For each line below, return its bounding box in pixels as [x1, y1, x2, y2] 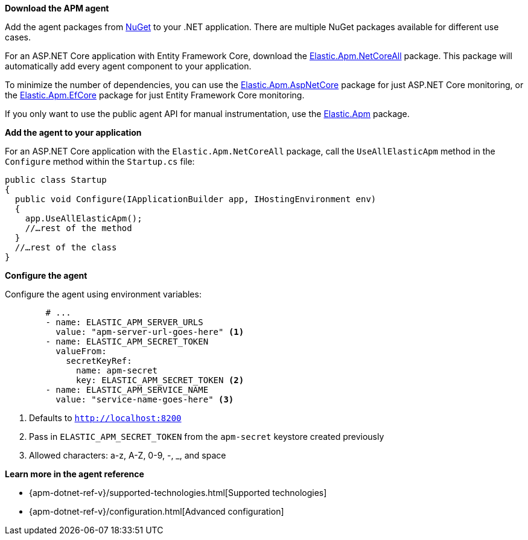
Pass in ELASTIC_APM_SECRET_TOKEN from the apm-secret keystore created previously [29, 431, 384, 442]
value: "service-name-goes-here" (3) [56, 395, 234, 404]
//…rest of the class [14, 243, 117, 252]
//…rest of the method [25, 223, 132, 233]
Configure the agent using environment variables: [5, 289, 202, 299]
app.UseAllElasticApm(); [25, 214, 142, 223]
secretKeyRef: [66, 356, 132, 366]
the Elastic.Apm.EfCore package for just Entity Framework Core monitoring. [5, 90, 305, 100]
